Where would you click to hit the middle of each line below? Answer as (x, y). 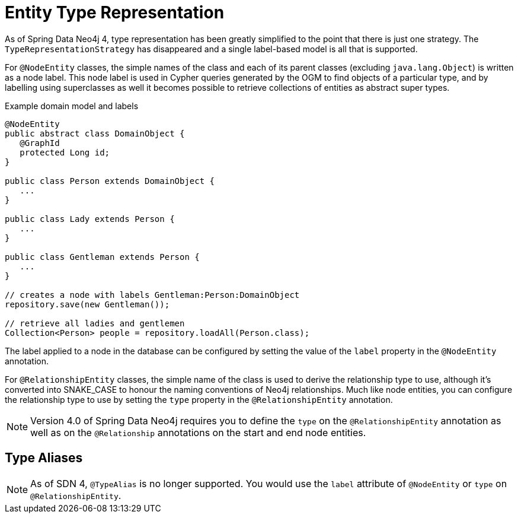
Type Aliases (44, 458)
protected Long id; (65, 152)
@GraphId (40, 143)
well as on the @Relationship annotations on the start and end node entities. (198, 432)
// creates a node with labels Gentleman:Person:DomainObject (152, 295)
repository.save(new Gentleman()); (87, 304)
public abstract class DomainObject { (95, 133)
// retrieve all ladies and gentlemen (95, 323)
